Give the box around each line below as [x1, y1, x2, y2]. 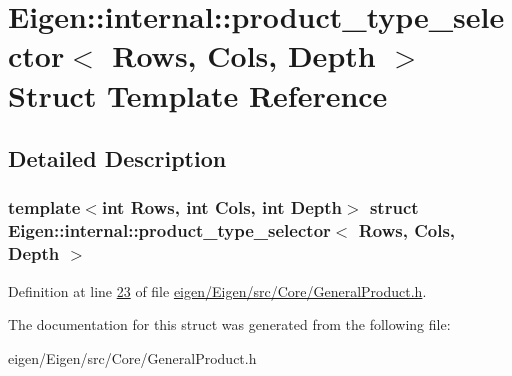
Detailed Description [8, 143, 227, 174]
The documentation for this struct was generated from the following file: [8, 314, 451, 335]
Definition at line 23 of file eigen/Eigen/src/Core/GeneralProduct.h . [8, 280, 427, 301]
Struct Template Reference [8, 74, 388, 115]
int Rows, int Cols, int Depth [101, 195, 343, 220]
